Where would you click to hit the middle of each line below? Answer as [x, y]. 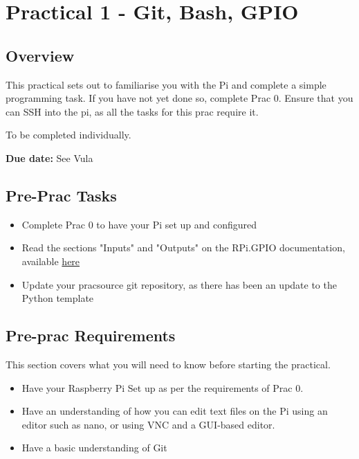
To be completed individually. [68, 135]
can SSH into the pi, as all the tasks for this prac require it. [132, 111]
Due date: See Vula [49, 157]
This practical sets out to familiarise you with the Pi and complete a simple [166, 84]
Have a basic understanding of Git [94, 448]
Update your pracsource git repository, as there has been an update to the [179, 284]
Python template [58, 298]
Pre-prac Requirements [91, 335]
